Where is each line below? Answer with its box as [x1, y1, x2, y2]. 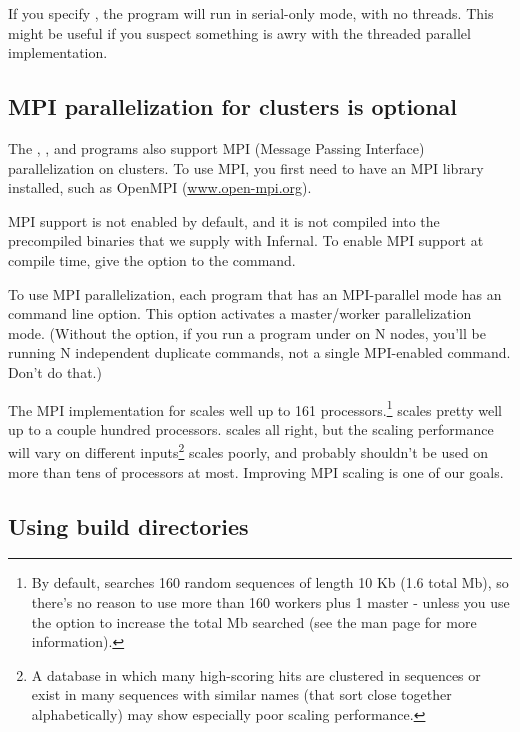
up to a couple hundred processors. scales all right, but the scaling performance [8, 418, 494, 439]
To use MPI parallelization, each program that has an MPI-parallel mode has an [8, 283, 502, 304]
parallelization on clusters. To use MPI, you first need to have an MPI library [8, 157, 484, 178]
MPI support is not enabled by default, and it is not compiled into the [8, 210, 440, 231]
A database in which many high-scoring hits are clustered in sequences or [31, 664, 481, 685]
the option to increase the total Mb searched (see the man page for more [31, 611, 477, 632]
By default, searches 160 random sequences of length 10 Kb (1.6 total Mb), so [31, 572, 509, 593]
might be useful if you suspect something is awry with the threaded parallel [8, 22, 471, 43]
